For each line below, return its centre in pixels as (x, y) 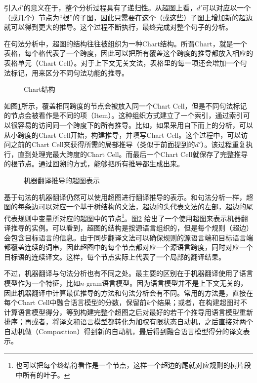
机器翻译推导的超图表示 (62, 180)
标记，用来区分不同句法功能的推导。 (69, 72)
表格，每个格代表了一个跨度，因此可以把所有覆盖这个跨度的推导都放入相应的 (128, 53)
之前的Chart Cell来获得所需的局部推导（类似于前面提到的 (103, 144)
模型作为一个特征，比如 (42, 283)
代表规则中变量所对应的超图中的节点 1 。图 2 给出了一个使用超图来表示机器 (123, 217)
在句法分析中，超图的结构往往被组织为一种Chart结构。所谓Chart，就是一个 (126, 43)
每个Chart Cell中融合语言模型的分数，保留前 (75, 302)
